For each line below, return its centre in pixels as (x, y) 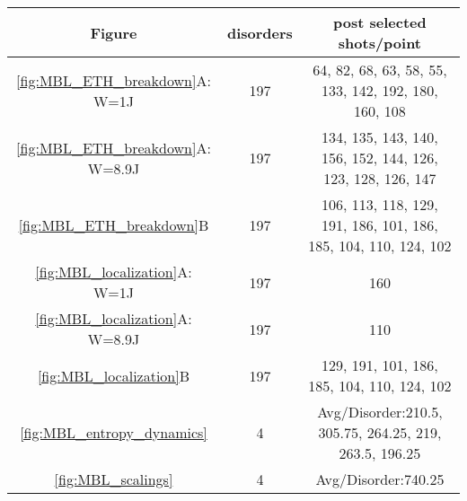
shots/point (380, 43)
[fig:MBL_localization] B (114, 375)
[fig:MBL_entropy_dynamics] (114, 432)
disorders (260, 32)
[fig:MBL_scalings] (114, 479)
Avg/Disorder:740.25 (380, 479)
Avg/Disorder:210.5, (380, 412)
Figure (114, 32)
